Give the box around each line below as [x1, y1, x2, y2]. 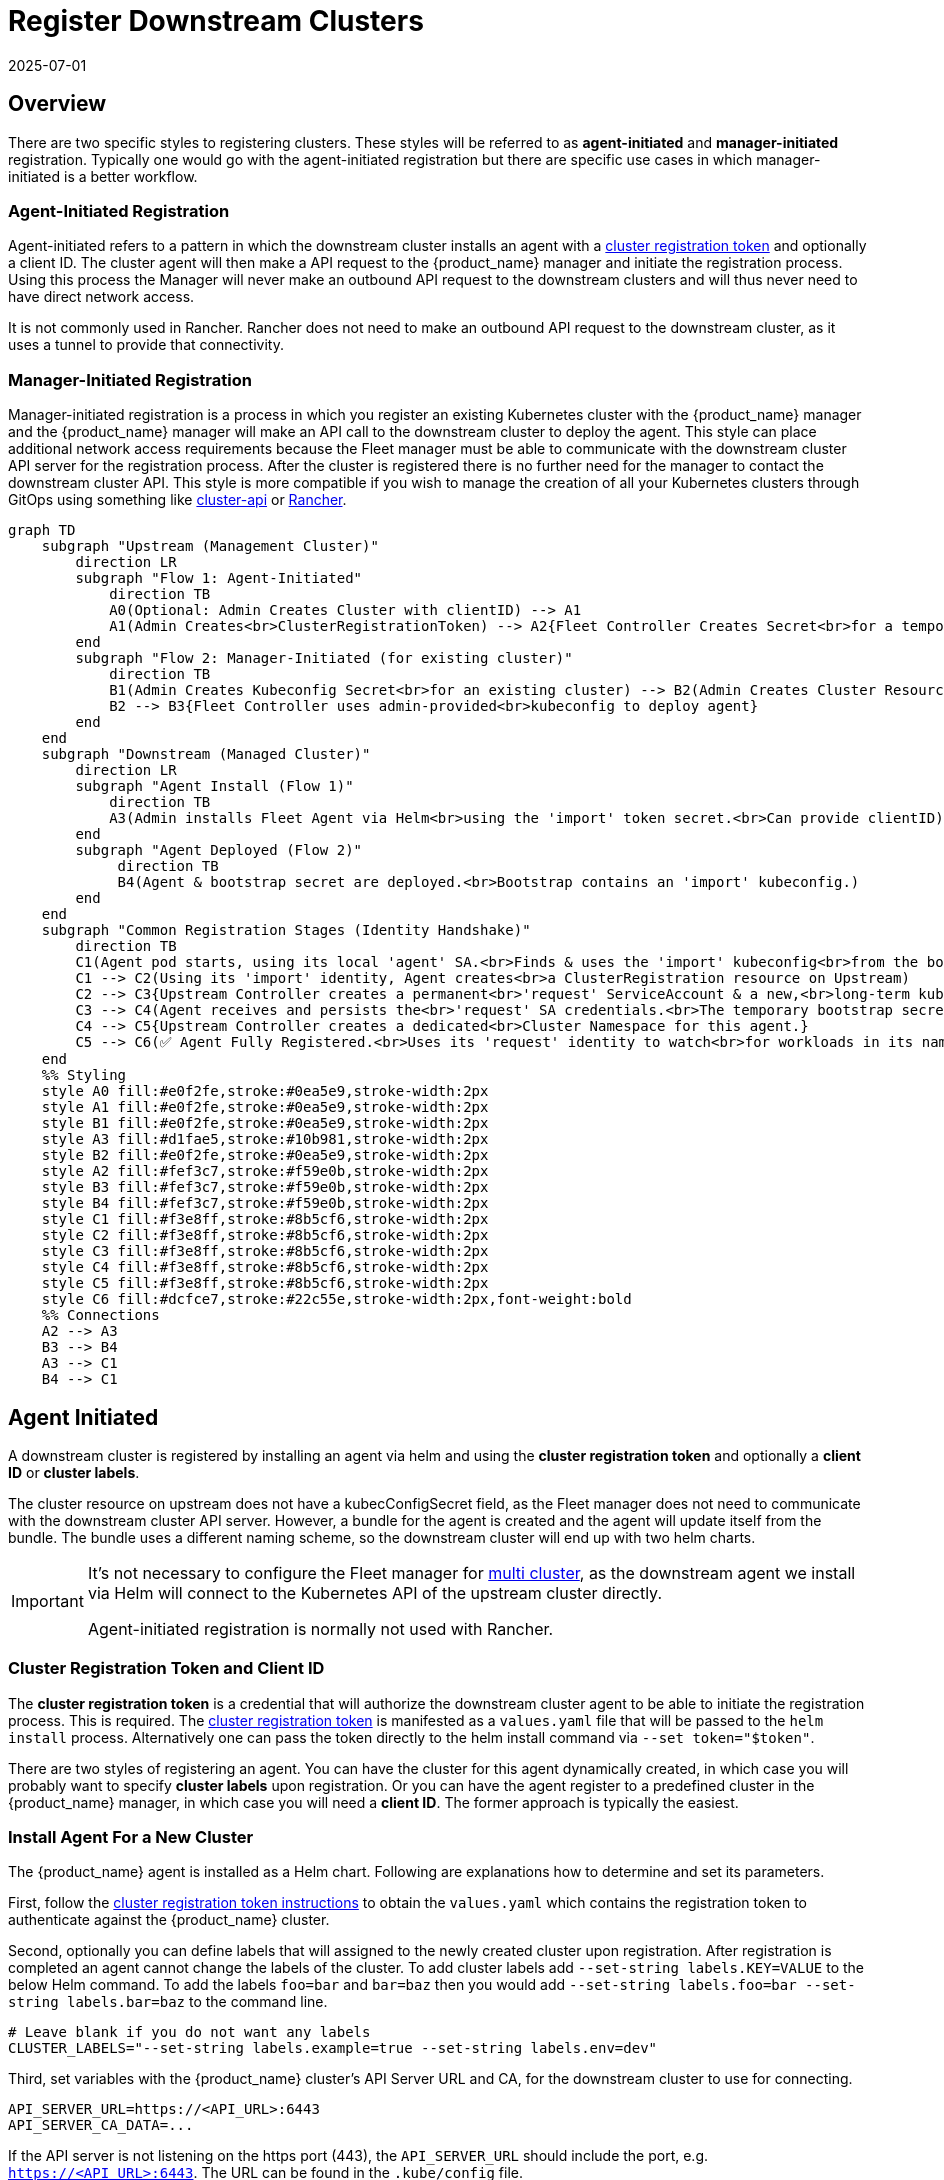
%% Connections [41, 1307, 160, 1324]
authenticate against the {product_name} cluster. [8, 1911, 330, 1929]
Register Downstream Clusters [8, 4, 424, 38]
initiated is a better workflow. [8, 167, 198, 185]
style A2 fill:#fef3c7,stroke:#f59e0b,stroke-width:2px [41, 1163, 489, 1180]
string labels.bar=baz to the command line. [8, 1993, 328, 2011]
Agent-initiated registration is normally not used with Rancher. [87, 1618, 554, 1639]
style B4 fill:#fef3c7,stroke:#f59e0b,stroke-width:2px [41, 1195, 489, 1212]
